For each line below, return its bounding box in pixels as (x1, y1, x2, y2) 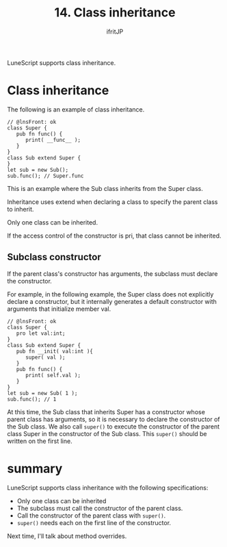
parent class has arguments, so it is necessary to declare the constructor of (7, 415, 220, 423)
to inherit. (7, 205, 34, 213)
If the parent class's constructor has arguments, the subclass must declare (7, 269, 218, 278)
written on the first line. (7, 437, 73, 445)
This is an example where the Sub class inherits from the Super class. (7, 184, 203, 192)
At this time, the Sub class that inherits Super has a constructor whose (7, 407, 205, 416)
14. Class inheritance (54, 5, 176, 21)
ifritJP (106, 27, 124, 36)
